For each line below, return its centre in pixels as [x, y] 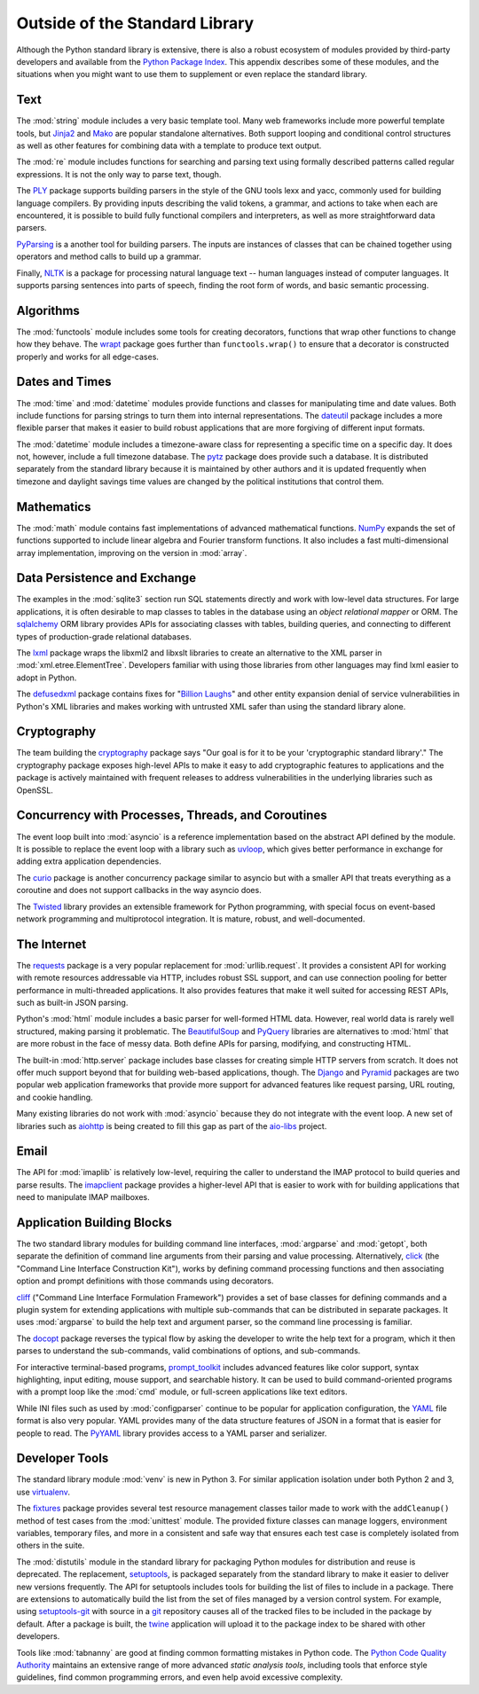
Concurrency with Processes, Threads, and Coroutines [172, 816]
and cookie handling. [55, 1097]
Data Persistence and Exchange [106, 578]
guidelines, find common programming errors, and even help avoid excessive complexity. [180, 1677]
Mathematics [54, 507]
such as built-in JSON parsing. [72, 1002]
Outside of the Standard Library [135, 23]
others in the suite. [51, 1545]
